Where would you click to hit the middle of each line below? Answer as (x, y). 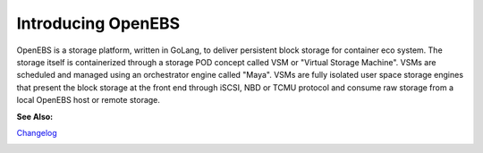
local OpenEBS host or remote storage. (89, 100)
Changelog (37, 132)
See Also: (35, 116)
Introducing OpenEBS (98, 23)
